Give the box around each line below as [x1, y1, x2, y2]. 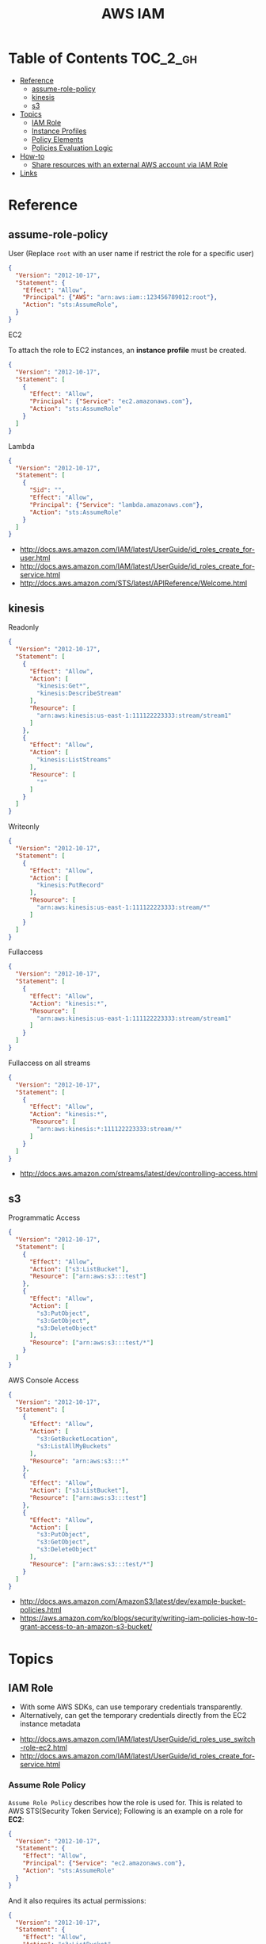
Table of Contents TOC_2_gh [8, 49, 198, 67]
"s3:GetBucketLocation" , [36, 1435, 119, 1444]
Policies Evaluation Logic [31, 143, 113, 152]
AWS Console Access [8, 1375, 79, 1385]
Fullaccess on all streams [8, 1058, 91, 1068]
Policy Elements [31, 134, 84, 144]
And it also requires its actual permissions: [8, 1896, 146, 1905]
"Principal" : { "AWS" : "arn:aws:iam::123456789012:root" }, [22, 293, 218, 301]
